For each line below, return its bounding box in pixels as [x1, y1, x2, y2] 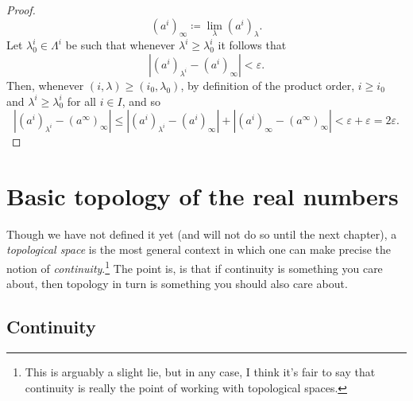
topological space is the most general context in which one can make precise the [6, 241, 391, 258]
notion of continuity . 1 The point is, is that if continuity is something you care [6, 258, 383, 276]
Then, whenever [6, 76, 84, 93]
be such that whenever [65, 37, 176, 53]
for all [67, 92, 96, 109]
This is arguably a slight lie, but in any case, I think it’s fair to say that [25, 364, 376, 380]
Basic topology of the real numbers [6, 179, 399, 212]
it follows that [218, 37, 287, 53]
